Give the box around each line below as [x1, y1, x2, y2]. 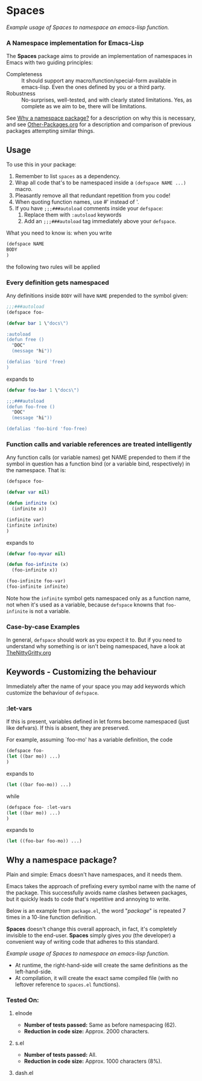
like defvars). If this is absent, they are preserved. [6, 724, 130, 732]
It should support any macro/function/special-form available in [21, 77, 177, 85]
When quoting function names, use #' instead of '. [14, 198, 140, 206]
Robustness [6, 90, 36, 97]
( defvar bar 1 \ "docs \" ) [6, 320, 69, 326]
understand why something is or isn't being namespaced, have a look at [6, 643, 185, 650]
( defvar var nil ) [6, 489, 50, 496]
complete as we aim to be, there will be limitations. [21, 103, 147, 110]
